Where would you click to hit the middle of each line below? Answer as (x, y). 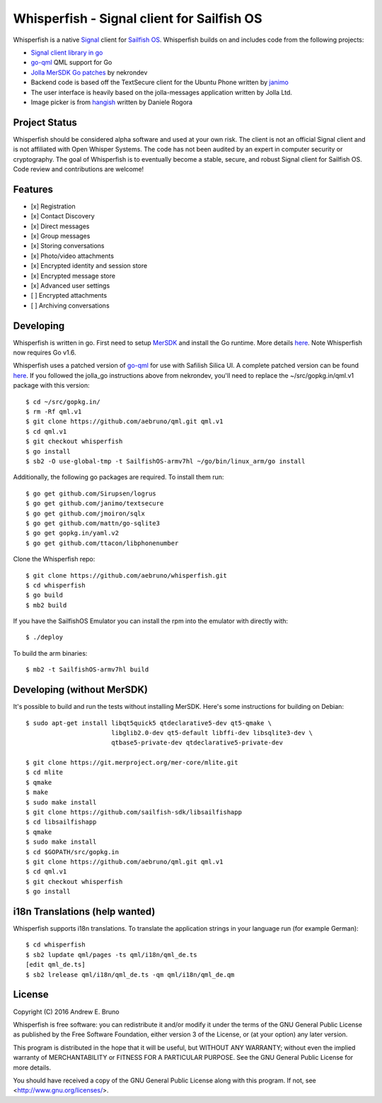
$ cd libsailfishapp (61, 822)
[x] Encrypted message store (73, 276)
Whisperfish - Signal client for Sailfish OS (138, 18)
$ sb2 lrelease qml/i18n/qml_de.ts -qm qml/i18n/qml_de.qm (130, 974)
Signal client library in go (67, 52)
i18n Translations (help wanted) (84, 911)
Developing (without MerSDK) (81, 690)
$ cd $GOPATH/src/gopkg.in (73, 852)
